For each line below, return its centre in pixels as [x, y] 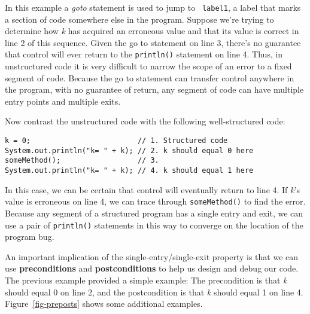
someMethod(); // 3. [82, 161]
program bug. [30, 237]
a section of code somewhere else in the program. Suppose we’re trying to [139, 19]
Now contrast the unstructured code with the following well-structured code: [145, 121]
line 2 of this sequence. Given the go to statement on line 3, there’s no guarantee [153, 42]
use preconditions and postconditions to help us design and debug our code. [152, 268]
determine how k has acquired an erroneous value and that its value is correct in [152, 31]
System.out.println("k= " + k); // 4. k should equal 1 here [129, 171]
